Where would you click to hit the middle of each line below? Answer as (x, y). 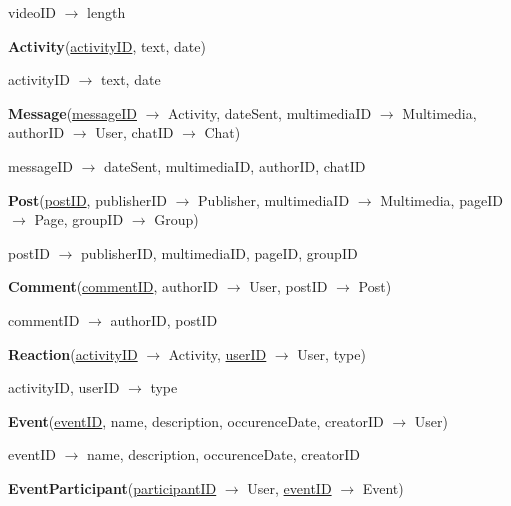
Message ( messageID (72, 112)
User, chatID (134, 132)
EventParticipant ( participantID (112, 487)
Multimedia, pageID (441, 199)
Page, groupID (79, 219)
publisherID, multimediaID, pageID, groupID (219, 252)
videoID (32, 12)
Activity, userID (217, 353)
